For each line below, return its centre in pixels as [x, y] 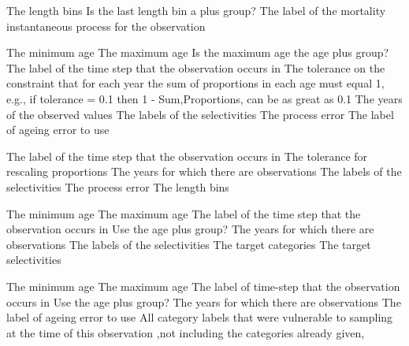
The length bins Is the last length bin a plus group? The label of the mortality [196, 10]
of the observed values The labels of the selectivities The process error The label [200, 114]
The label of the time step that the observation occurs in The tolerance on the [196, 67]
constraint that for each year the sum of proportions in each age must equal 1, [195, 83]
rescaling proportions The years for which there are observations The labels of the [204, 171]
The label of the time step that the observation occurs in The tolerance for [187, 156]
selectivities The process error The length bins [118, 186]
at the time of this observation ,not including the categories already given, [186, 332]
